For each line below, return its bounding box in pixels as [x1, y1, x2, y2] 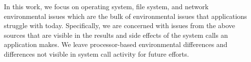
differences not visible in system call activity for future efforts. [4, 48, 189, 59]
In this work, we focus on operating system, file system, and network [4, 1, 209, 11]
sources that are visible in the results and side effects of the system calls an [4, 30, 228, 40]
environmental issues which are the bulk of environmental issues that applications [4, 11, 247, 21]
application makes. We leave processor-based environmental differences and [4, 39, 228, 49]
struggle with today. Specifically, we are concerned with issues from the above [4, 20, 235, 31]
